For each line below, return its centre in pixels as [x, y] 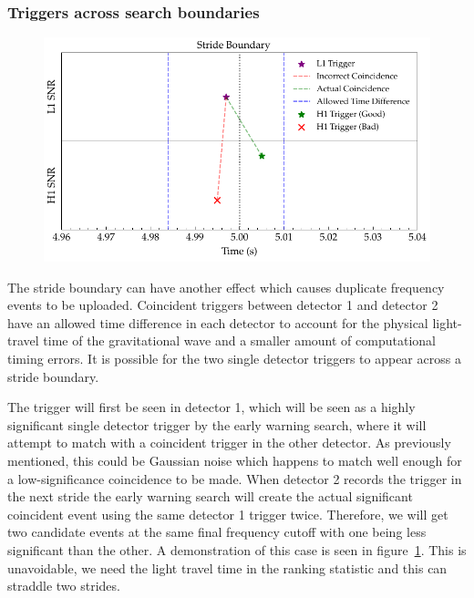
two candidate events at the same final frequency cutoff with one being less [217, 532]
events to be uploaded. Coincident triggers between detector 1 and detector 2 [223, 305]
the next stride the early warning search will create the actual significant [210, 496]
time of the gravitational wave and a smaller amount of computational [239, 340]
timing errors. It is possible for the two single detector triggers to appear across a [234, 359]
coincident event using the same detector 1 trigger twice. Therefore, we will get [228, 514]
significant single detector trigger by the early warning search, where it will [217, 424]
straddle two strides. [64, 586]
